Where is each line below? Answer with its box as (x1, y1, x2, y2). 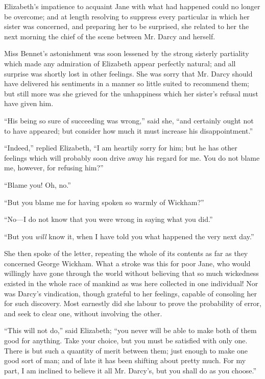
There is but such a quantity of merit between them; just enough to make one (4, 345, 248, 356)
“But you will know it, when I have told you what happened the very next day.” (4, 231, 254, 241)
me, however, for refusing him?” (4, 162, 104, 173)
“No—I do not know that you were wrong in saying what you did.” (4, 214, 213, 224)
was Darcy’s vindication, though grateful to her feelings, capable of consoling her (4, 288, 257, 298)
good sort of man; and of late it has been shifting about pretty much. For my (4, 355, 246, 366)
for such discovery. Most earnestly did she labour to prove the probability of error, (4, 298, 261, 309)
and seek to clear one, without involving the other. (4, 308, 162, 318)
